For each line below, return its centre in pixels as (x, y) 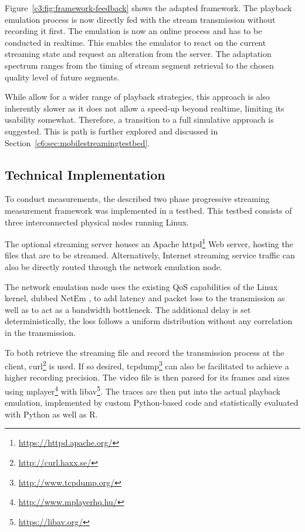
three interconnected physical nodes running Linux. (97, 222)
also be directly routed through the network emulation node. (113, 266)
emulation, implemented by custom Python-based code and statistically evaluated (152, 403)
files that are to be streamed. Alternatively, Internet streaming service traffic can (150, 255)
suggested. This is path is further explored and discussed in (111, 131)
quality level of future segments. (62, 77)
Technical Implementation (85, 174)
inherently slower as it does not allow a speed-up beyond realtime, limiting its (145, 108)
